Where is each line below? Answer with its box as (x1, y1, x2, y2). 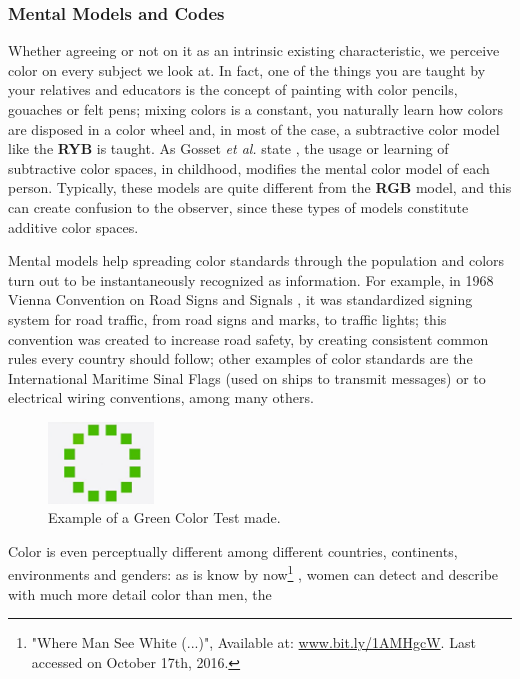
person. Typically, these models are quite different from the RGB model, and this (8, 177, 512, 198)
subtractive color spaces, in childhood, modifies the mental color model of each (8, 157, 490, 178)
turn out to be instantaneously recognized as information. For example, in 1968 (8, 269, 494, 290)
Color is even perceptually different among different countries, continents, (8, 540, 458, 561)
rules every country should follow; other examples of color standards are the (8, 348, 473, 369)
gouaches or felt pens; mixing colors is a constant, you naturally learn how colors (8, 99, 503, 119)
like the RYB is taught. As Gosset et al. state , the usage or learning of (8, 138, 449, 159)
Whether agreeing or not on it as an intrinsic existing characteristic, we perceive (8, 40, 500, 61)
